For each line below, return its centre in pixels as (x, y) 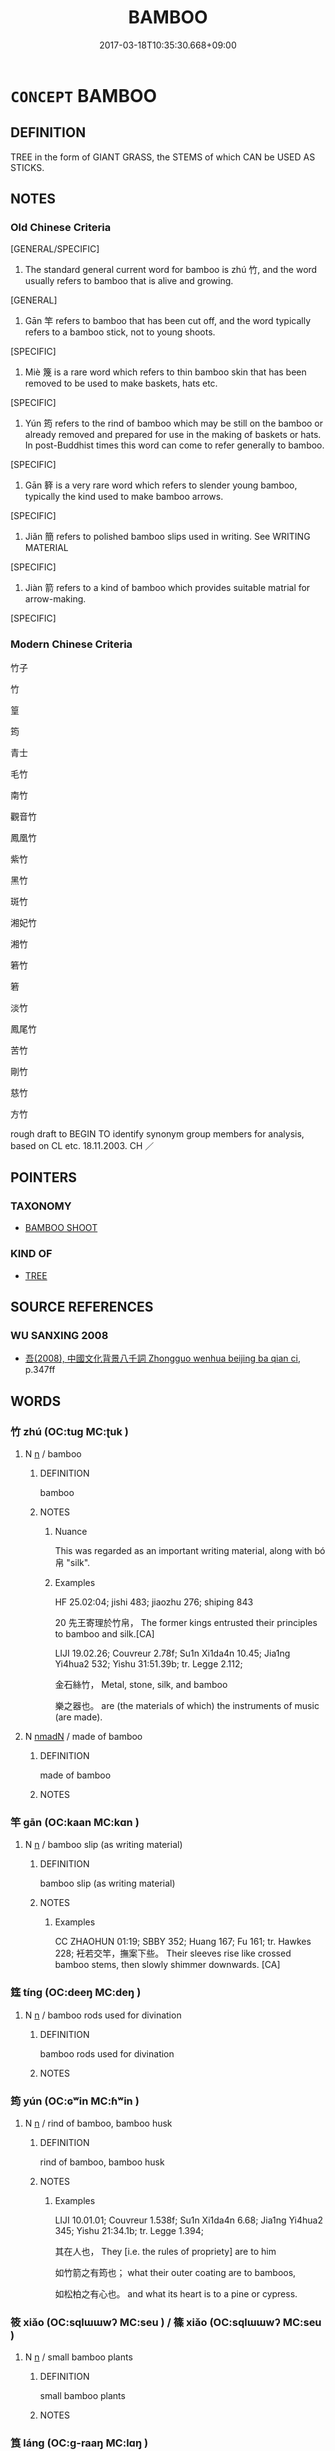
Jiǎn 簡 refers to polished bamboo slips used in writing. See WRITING (167, 537)
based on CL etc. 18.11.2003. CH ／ (82, 1145)
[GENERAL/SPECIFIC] (55, 249)
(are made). (78, 1717)
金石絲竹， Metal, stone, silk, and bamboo (141, 1685)
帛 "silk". (72, 1563)
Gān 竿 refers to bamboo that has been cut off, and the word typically (168, 321)
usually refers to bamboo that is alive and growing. (129, 281)
